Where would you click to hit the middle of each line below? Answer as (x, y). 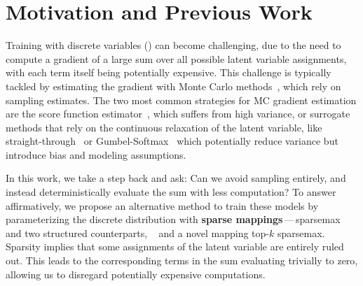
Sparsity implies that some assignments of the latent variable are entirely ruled (175, 246)
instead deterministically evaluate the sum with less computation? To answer (171, 192)
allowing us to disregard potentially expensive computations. (136, 274)
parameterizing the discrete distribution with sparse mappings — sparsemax (173, 219)
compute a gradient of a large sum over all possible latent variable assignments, (176, 58)
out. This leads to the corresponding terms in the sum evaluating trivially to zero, (182, 260)
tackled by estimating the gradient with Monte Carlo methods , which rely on (173, 86)
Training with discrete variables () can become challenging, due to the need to (173, 45)
